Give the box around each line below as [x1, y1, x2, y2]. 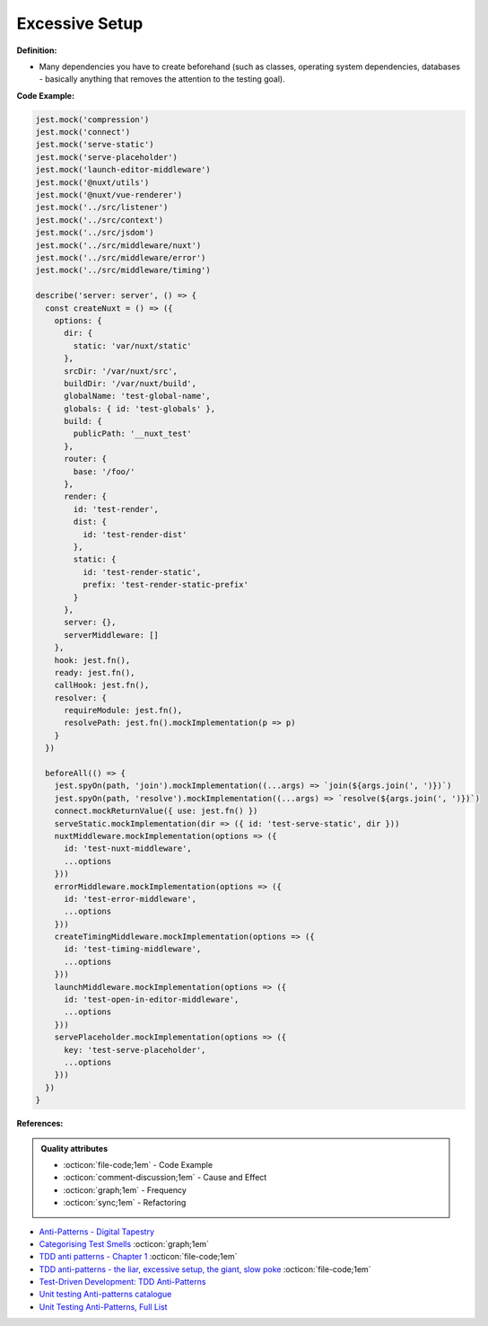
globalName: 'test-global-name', [64, 391, 211, 402]
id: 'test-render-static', [82, 567, 202, 577]
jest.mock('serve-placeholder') [35, 152, 179, 162]
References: [16, 1118, 64, 1129]
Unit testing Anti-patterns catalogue [39, 1289, 172, 1300]
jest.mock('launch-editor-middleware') [35, 164, 211, 175]
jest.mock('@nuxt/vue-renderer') [35, 190, 183, 200]
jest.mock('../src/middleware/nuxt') [35, 240, 202, 251]
